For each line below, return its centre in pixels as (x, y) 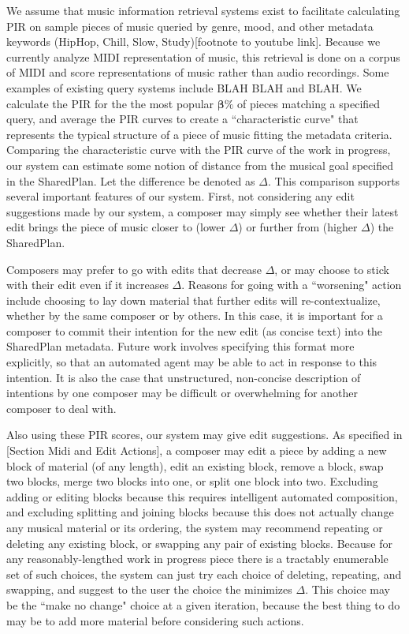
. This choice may (348, 589)
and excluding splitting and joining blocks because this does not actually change (200, 512)
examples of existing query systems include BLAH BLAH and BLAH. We (184, 87)
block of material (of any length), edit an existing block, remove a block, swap (195, 465)
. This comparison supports (334, 180)
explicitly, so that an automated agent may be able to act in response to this (192, 362)
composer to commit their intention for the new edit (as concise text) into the (195, 330)
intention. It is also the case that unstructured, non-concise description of (184, 377)
